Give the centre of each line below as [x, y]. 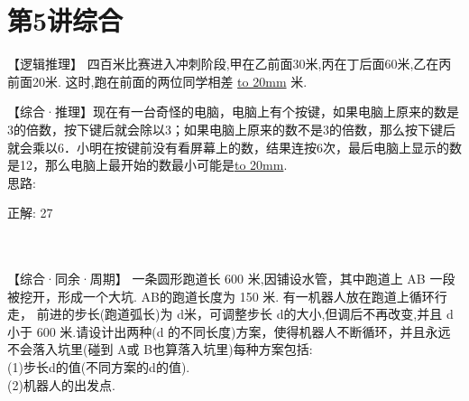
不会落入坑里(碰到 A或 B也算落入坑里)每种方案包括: [160, 349]
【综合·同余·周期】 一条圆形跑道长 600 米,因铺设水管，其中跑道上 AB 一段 [231, 279]
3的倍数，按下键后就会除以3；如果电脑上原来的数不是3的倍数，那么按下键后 [231, 129]
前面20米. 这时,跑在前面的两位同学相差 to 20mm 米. [157, 81]
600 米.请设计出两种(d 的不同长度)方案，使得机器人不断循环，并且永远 [244, 331]
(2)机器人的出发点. [61, 384]
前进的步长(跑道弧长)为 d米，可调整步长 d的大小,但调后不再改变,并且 [239, 314]
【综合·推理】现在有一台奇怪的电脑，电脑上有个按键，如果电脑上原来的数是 [233, 112]
